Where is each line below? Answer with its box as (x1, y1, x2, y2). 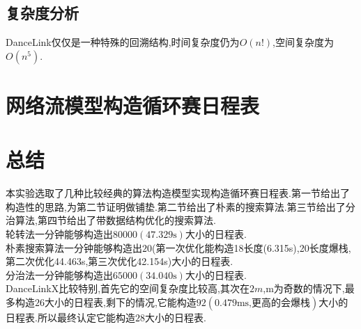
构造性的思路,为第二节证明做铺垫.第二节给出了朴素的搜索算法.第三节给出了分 (6, 199, 355, 214)
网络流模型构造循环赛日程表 (6, 90, 260, 119)
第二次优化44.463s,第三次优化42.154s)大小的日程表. (6, 254, 233, 268)
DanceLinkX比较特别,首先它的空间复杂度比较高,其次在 (6, 281, 250, 296)
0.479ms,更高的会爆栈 (215, 298, 310, 309)
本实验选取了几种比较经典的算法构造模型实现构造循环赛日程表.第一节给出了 (6, 186, 350, 200)
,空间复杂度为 (272, 35, 334, 49)
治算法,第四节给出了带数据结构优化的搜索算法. (6, 213, 216, 227)
